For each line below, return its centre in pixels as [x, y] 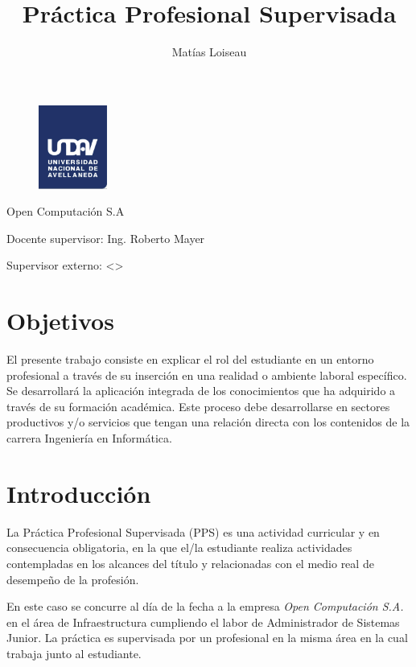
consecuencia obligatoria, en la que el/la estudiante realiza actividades [179, 548]
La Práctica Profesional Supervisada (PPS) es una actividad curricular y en [193, 531]
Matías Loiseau [209, 52]
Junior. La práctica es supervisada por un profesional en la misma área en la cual [207, 638]
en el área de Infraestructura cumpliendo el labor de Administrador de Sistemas [203, 622]
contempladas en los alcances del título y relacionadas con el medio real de [190, 563]
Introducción [79, 493]
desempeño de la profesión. [73, 579]
